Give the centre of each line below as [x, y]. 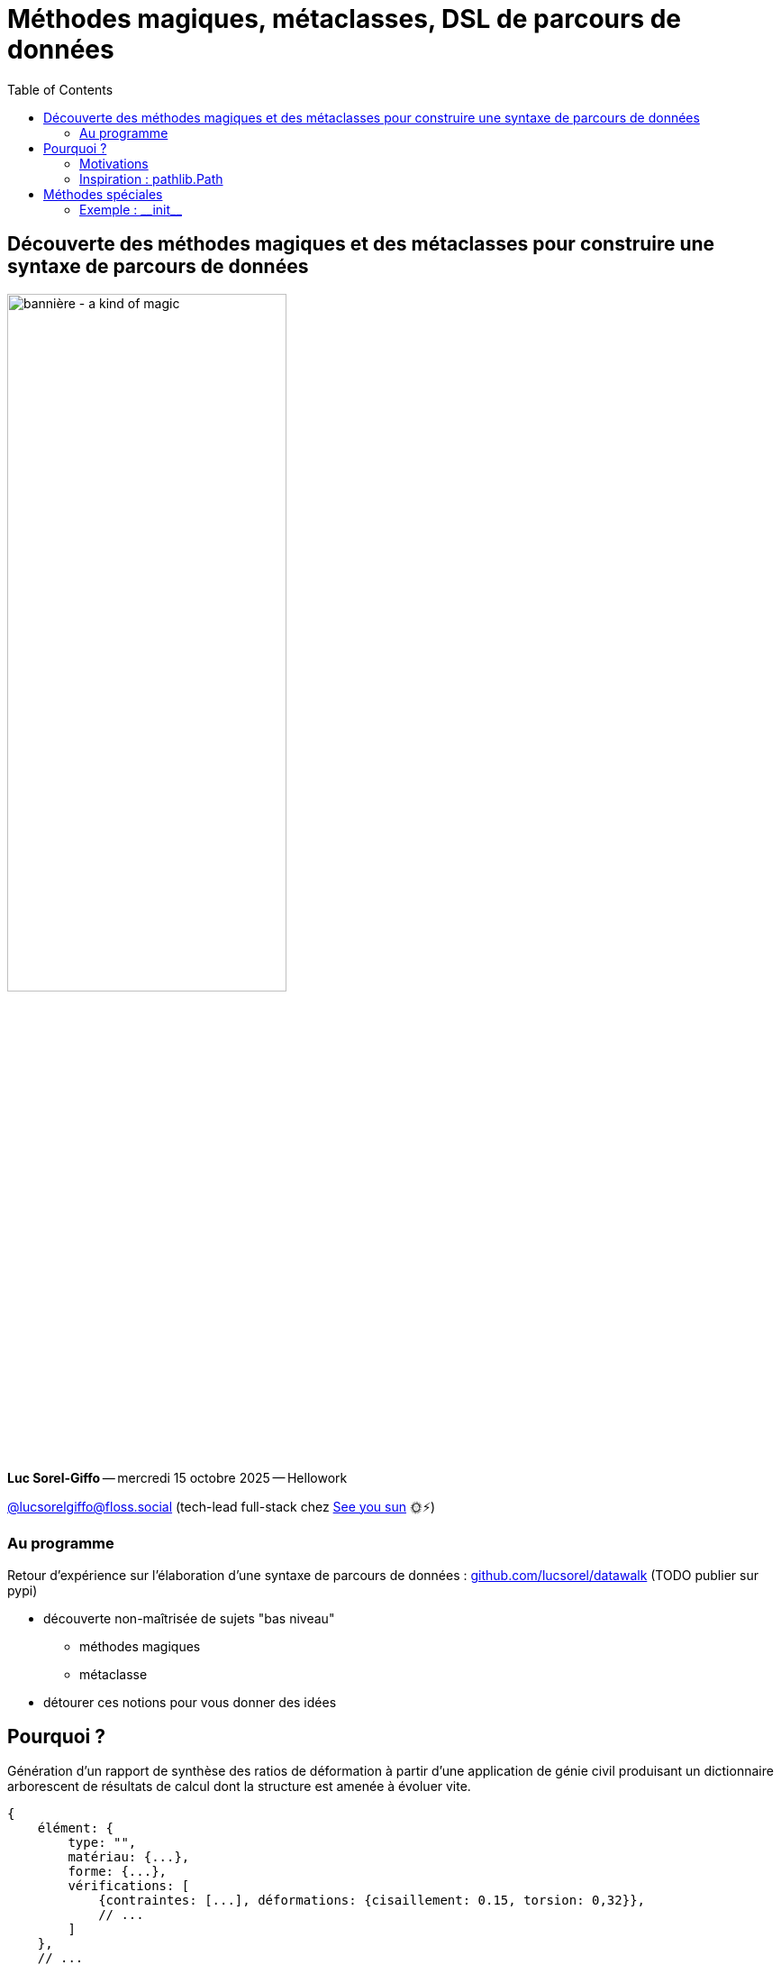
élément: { [76, 1828]
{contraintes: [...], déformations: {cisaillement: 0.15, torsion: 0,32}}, [372, 1901]
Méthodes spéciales [103, 194]
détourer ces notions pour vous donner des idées [190, 1702]
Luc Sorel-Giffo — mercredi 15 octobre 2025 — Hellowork [177, 1477]
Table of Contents [60, 89]
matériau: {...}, [129, 1857]
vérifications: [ [129, 1886]
